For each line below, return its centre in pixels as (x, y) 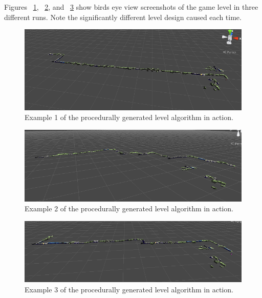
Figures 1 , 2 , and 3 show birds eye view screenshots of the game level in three (131, 7)
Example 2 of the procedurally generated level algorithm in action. (129, 208)
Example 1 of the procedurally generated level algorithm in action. (129, 117)
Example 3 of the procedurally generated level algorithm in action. (129, 290)
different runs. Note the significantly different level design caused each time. (123, 17)
